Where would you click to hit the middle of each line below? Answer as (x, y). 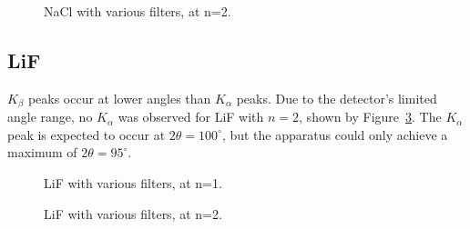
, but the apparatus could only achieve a (335, 134)
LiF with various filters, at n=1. (133, 183)
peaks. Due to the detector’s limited (337, 98)
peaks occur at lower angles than (119, 98)
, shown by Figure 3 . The (370, 117)
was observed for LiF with (191, 117)
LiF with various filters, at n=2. (133, 213)
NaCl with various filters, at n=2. (138, 11)
